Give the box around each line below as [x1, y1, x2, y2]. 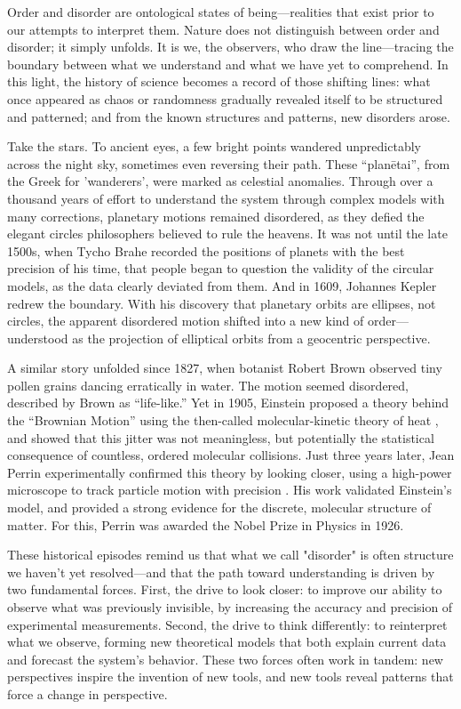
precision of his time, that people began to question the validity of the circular [7, 259, 434, 278]
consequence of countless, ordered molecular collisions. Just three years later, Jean [7, 446, 455, 464]
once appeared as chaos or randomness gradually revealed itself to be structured [7, 89, 443, 108]
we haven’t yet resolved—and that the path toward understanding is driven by [7, 562, 435, 581]
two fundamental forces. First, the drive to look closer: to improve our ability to [7, 580, 442, 599]
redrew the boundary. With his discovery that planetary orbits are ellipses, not [7, 294, 436, 312]
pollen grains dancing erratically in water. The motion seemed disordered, [7, 375, 409, 394]
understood [7, 328, 68, 347]
